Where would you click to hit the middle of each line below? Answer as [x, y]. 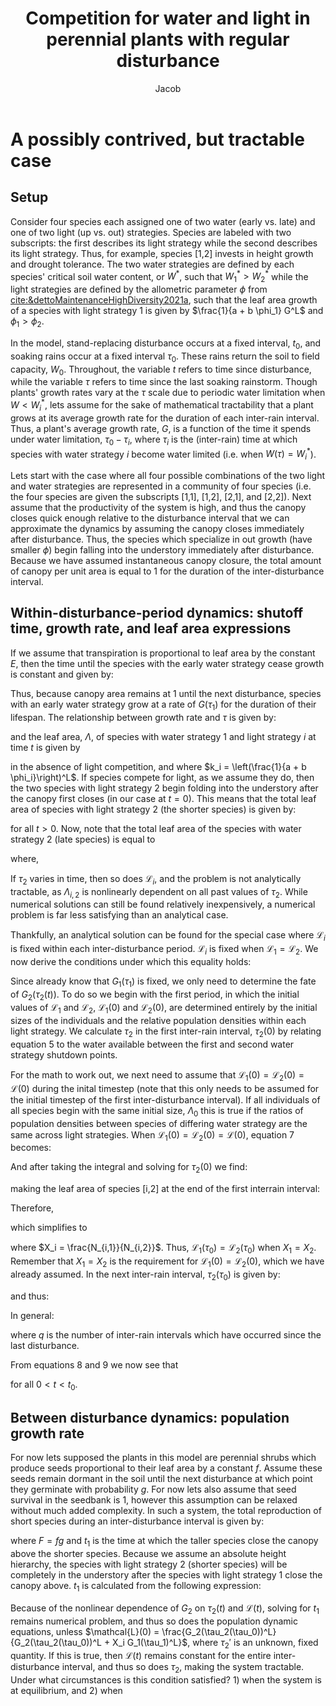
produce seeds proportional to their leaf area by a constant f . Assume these [166, 1468]
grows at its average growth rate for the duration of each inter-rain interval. [165, 418]
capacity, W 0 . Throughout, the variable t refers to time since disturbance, [161, 370]
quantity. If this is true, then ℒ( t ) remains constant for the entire [141, 1656]
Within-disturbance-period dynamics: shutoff [157, 613]
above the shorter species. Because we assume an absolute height [148, 1554]
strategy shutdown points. [64, 1055]
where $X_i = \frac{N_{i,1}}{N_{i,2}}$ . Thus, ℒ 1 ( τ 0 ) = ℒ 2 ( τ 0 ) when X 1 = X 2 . [163, 1249]
